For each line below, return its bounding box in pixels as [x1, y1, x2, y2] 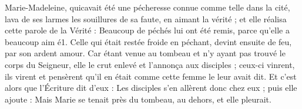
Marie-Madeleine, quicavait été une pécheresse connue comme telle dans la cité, [5, 1, 290, 13]
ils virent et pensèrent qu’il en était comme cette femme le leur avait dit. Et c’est [5, 70, 297, 82]
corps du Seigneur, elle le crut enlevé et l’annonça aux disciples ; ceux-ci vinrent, [5, 58, 295, 70]
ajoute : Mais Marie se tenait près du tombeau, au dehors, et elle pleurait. [5, 93, 271, 105]
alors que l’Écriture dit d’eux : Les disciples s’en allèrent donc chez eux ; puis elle [5, 81, 297, 94]
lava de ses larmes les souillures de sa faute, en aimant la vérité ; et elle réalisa [5, 12, 287, 25]
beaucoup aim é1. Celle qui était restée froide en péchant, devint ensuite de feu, [5, 35, 292, 47]
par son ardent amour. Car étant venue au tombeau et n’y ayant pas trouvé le [5, 47, 286, 59]
